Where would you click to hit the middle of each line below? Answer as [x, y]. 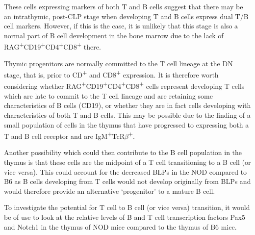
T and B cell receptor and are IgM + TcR [64, 135]
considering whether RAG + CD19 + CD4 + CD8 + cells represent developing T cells [124, 85]
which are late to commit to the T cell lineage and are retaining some [108, 95]
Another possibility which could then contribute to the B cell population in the [123, 152]
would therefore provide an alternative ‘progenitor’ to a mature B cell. [110, 191]
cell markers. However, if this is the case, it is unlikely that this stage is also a [121, 26]
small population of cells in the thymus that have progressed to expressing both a [127, 124]
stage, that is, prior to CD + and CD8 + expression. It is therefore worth [111, 74]
